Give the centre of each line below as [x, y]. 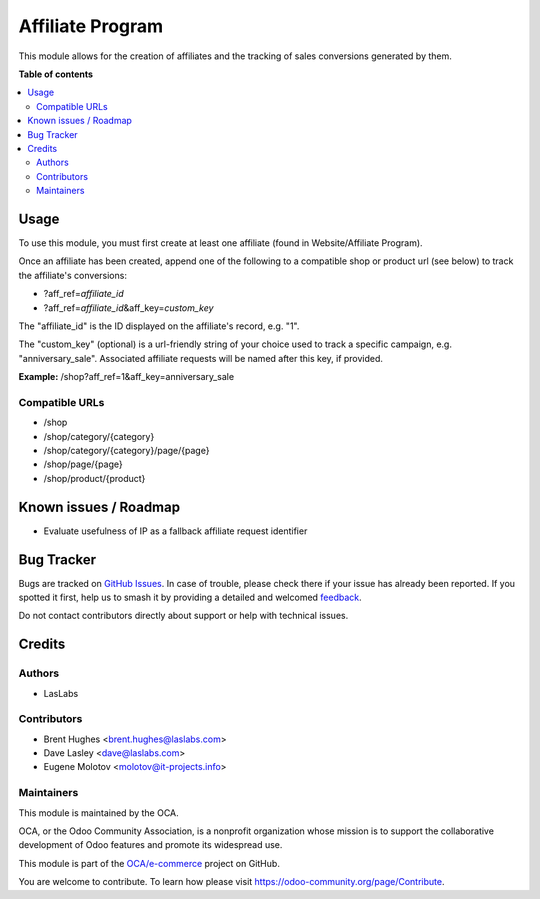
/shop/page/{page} [83, 464]
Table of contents [56, 74]
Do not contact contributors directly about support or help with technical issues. [183, 616]
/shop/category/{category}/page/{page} [126, 451]
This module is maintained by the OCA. [98, 812]
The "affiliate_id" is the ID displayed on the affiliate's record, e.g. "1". [159, 326]
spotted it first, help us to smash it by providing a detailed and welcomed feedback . [190, 597]
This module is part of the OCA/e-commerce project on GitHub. [149, 863]
